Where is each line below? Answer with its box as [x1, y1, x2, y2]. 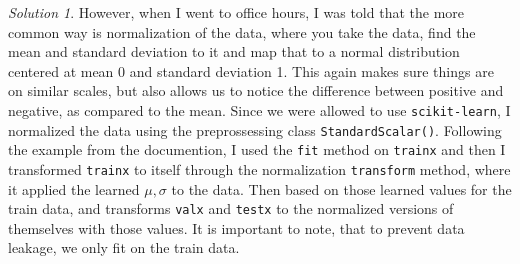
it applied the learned [8, 178, 140, 199]
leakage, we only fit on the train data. [8, 237, 240, 258]
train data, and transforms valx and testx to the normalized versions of [8, 198, 454, 219]
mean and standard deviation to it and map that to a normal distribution [8, 41, 460, 62]
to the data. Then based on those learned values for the [171, 178, 512, 199]
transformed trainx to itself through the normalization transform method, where [8, 158, 511, 179]
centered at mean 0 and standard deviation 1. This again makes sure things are [8, 60, 494, 81]
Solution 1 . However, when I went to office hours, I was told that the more [8, 2, 465, 22]
